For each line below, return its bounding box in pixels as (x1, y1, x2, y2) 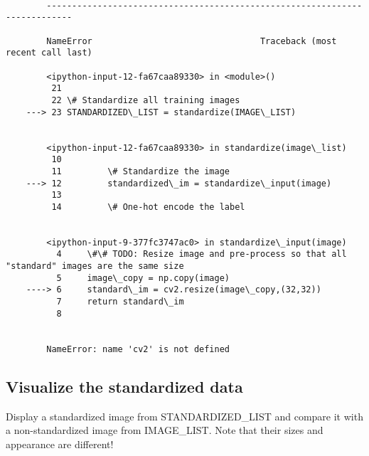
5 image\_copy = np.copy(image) (56, 272, 230, 283)
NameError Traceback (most (46, 36, 337, 46)
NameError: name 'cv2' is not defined (46, 344, 230, 354)
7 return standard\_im (56, 297, 184, 307)
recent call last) (6, 48, 92, 58)
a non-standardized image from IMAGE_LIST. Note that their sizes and (6, 423, 323, 438)
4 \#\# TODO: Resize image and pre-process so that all (56, 249, 347, 260)
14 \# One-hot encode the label (51, 201, 245, 212)
